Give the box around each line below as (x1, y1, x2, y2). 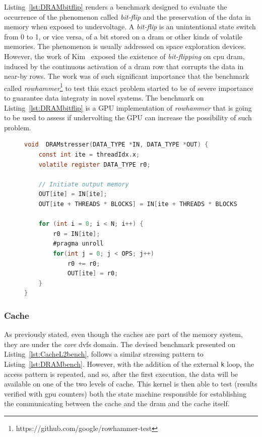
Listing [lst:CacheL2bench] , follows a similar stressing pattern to (4, 349, 204, 359)
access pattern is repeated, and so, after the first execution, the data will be (4, 368, 238, 379)
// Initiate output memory (38, 180, 129, 188)
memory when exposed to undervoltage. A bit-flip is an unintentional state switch (4, 21, 256, 32)
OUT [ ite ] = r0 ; (67, 270, 118, 277)
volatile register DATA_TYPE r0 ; (38, 161, 151, 168)
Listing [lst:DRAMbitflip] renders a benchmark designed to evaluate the (4, 2, 227, 12)
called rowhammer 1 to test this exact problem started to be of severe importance (4, 81, 253, 93)
